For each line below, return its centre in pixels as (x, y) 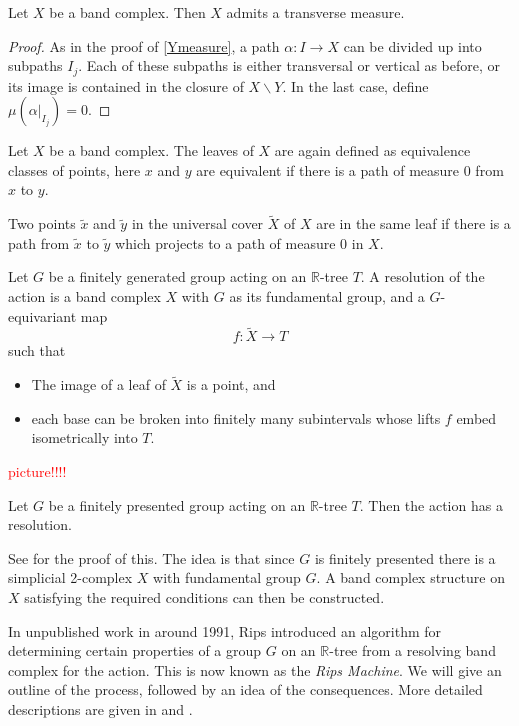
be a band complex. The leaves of (151, 150)
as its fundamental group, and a (327, 296)
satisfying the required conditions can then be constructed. (204, 596)
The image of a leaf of (98, 384)
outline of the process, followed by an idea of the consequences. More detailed (245, 689)
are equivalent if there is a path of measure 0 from (350, 169)
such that (37, 350)
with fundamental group (227, 577)
